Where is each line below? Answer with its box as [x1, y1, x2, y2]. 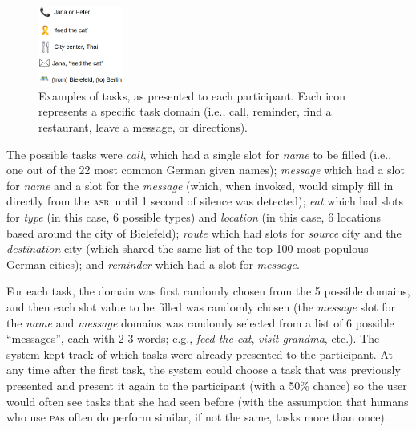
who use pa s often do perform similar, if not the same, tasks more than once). [6, 409, 388, 425]
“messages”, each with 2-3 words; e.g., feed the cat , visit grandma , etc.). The [6, 330, 380, 347]
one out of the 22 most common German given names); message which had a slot [6, 161, 405, 178]
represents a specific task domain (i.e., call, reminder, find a [38, 103, 332, 120]
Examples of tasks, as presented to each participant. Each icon [38, 87, 346, 104]
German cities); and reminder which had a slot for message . [6, 255, 300, 272]
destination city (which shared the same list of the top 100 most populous [6, 240, 369, 257]
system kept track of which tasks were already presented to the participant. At [6, 345, 393, 362]
